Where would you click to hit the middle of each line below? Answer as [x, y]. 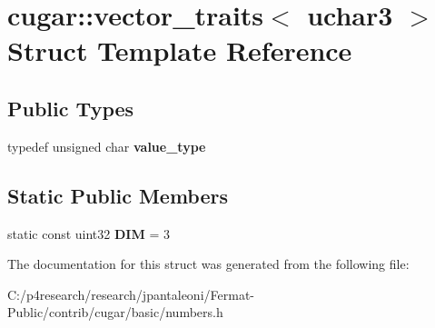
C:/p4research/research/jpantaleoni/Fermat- [131, 294]
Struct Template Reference [180, 50]
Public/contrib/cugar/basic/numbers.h [115, 312]
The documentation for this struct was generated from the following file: [208, 264]
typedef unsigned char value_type [107, 146]
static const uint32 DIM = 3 [89, 233]
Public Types [71, 108]
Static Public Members [118, 195]
